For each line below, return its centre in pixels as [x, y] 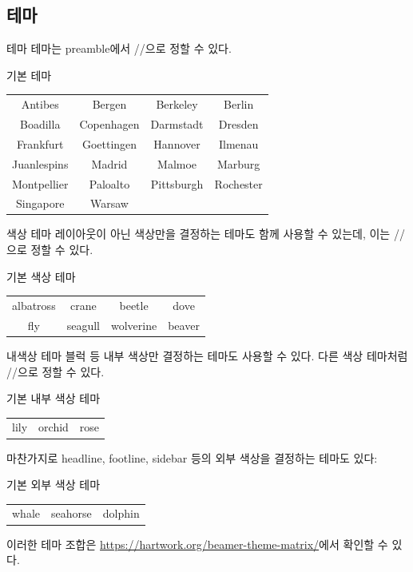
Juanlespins [40, 163]
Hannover [177, 143]
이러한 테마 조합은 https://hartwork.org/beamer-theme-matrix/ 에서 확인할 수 [197, 544]
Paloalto [109, 183]
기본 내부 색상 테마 [54, 398]
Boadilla [40, 123]
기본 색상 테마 [41, 276]
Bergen [109, 104]
